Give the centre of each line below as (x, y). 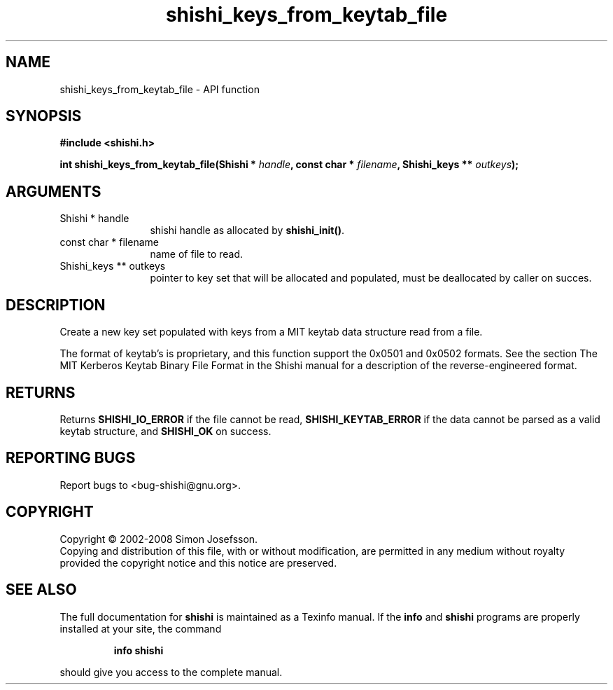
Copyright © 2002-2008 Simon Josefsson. (159, 539)
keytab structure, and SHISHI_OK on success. (165, 431)
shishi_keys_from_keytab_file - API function (160, 89)
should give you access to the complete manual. (171, 672)
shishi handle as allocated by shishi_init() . (247, 230)
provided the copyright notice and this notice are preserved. (198, 563)
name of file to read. (197, 254)
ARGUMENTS (54, 191)
